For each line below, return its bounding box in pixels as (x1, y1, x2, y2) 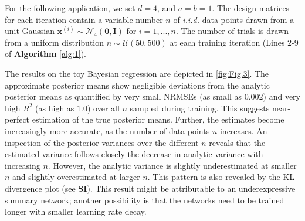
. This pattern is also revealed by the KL (147, 171, 294, 183)
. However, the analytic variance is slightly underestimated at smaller (48, 159, 297, 171)
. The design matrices (212, 2, 290, 13)
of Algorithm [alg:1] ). (5, 47, 86, 60)
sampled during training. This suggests (130, 101, 270, 114)
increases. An (219, 124, 267, 137)
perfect (5, 113, 30, 125)
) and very (263, 90, 300, 103)
